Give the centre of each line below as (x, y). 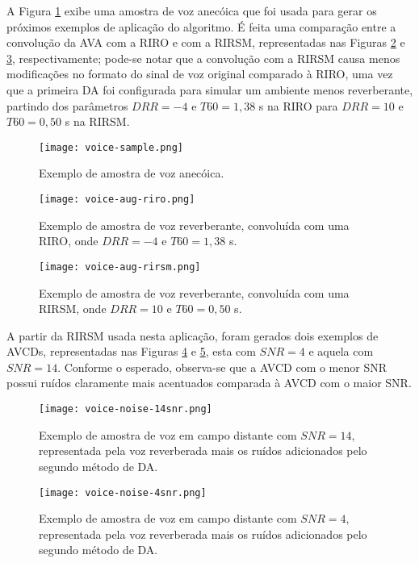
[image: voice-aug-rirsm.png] (120, 267)
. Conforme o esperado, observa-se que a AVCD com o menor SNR (222, 367)
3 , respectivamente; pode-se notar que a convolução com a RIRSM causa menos (203, 58)
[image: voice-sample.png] (111, 147)
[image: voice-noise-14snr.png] (126, 409)
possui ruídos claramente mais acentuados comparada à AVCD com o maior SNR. (209, 383)
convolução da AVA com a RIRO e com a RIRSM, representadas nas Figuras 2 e (206, 42)
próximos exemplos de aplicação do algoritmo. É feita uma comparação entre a (201, 26)
